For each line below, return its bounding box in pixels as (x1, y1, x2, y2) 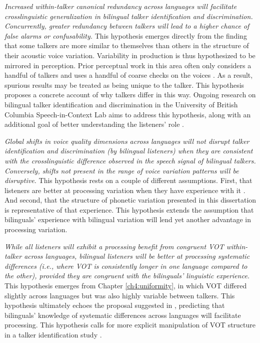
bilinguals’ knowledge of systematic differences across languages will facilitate (4, 309, 241, 320)
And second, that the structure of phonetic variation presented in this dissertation (4, 195, 256, 205)
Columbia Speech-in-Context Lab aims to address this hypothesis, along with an (4, 109, 251, 119)
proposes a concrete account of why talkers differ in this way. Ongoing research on (4, 89, 256, 100)
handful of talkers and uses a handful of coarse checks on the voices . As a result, (4, 70, 253, 80)
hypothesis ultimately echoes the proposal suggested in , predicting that (4, 300, 225, 310)
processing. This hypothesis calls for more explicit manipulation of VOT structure (4, 319, 256, 330)
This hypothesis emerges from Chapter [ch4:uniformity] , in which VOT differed (4, 280, 247, 291)
